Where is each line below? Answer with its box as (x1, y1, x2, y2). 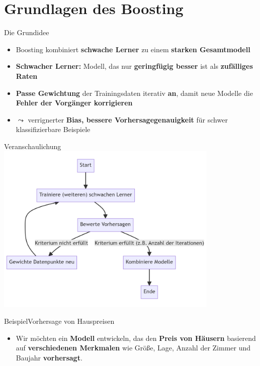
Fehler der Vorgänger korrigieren (16, 97, 133, 108)
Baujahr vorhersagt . (16, 352, 82, 362)
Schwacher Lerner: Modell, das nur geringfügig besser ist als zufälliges (16, 61, 253, 71)
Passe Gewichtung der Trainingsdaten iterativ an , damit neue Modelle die (16, 87, 253, 98)
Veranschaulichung (4, 141, 61, 151)
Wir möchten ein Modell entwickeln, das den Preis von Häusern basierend (16, 332, 256, 343)
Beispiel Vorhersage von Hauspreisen (4, 315, 115, 326)
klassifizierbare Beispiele (16, 124, 91, 135)
